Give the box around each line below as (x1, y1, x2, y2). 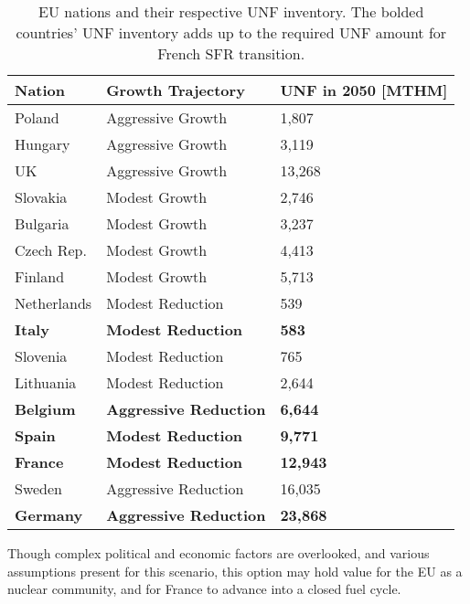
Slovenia (15, 345, 68, 366)
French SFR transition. (157, 43, 305, 64)
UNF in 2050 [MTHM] (280, 79, 448, 101)
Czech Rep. (15, 239, 87, 260)
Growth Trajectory (106, 79, 245, 101)
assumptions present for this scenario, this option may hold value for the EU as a (7, 561, 463, 580)
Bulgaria (15, 213, 69, 234)
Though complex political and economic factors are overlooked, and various (7, 544, 430, 562)
